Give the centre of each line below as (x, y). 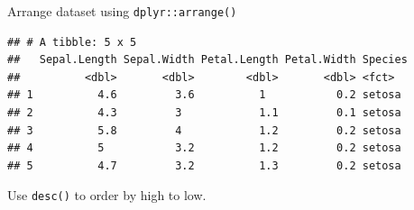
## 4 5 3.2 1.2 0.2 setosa (204, 148)
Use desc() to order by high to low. (107, 195)
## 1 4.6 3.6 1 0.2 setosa (204, 95)
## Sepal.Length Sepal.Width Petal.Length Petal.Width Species (207, 60)
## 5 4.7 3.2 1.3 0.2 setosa (204, 165)
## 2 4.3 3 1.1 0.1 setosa (204, 113)
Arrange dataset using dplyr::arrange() (122, 11)
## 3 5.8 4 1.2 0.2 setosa (204, 130)
